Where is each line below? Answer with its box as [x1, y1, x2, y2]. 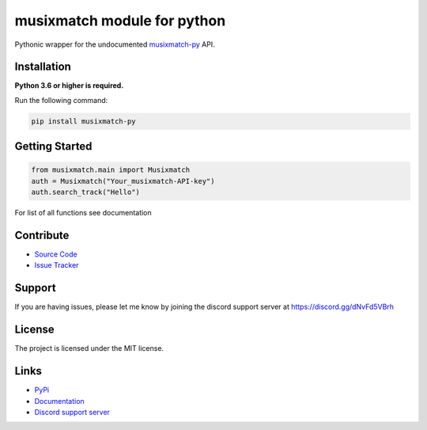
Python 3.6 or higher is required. [14, 81, 124, 90]
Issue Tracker [34, 261, 79, 270]
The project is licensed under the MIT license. [14, 344, 164, 353]
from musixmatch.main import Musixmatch [31, 166, 190, 174]
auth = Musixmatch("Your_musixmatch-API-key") [31, 177, 215, 185]
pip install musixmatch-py [31, 116, 136, 126]
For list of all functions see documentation [14, 208, 152, 218]
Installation [14, 60, 71, 74]
